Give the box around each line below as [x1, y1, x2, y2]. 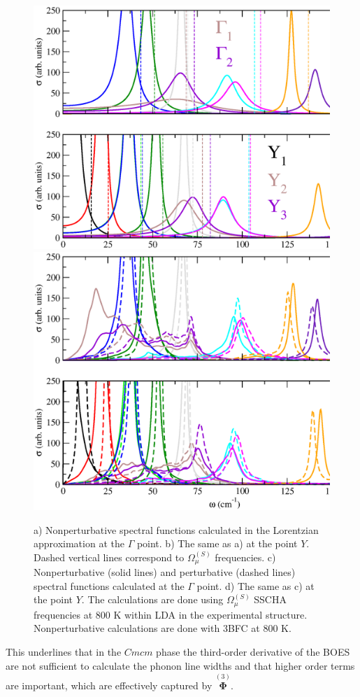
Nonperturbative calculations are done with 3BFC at [34, 621, 260, 635]
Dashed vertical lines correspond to [34, 549, 185, 564]
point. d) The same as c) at [196, 578, 315, 593]
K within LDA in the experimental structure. [113, 607, 308, 621]
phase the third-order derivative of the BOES [156, 644, 350, 659]
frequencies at [34, 607, 93, 621]
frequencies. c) [215, 549, 276, 564]
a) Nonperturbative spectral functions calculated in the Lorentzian [34, 522, 319, 537]
